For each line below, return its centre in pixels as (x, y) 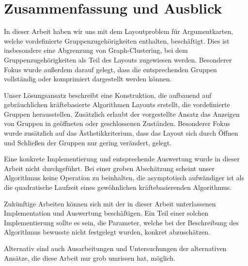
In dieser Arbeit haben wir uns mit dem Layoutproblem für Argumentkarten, (119, 31)
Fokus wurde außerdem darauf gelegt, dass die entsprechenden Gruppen (110, 69)
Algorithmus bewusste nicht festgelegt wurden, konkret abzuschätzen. (107, 232)
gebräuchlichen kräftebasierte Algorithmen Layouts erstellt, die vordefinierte (117, 104)
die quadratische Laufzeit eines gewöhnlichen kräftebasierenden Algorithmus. (118, 187)
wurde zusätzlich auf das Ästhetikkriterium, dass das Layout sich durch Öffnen (121, 133)
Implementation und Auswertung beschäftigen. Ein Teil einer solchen (106, 213)
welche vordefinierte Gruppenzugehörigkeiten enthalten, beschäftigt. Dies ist (117, 40)
